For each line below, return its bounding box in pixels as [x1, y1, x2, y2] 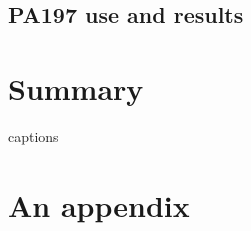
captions [8, 125, 59, 146]
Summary [8, 67, 144, 108]
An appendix [8, 184, 190, 225]
